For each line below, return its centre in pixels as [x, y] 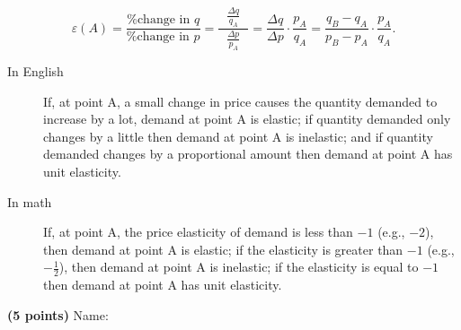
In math [30, 201]
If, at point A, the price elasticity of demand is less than [198, 232]
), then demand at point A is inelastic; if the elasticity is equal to [239, 267]
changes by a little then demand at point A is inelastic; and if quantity [238, 136]
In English [35, 71]
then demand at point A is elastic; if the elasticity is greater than [223, 249]
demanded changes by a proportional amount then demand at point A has [248, 154]
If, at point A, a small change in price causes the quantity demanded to [240, 101]
